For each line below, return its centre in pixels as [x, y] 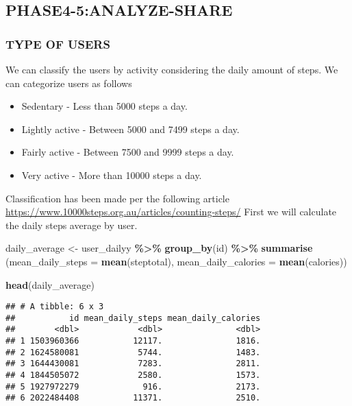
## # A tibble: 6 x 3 [55, 307]
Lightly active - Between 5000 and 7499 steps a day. [130, 129]
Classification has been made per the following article [117, 198]
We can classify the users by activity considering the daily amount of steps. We [172, 69]
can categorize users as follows [69, 83]
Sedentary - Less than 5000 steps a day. [104, 106]
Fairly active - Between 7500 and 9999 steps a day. [128, 152]
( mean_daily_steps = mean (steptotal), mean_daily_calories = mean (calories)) [176, 261]
